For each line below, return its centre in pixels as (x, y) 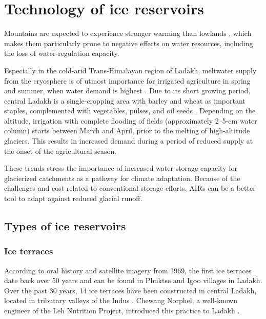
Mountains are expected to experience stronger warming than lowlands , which (128, 33)
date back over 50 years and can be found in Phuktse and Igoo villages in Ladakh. (133, 280)
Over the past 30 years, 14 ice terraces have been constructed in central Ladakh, (130, 290)
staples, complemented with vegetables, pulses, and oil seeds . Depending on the (130, 111)
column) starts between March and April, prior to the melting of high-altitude (127, 131)
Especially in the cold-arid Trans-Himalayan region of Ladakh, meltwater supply (130, 70)
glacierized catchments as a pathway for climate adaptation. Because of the (122, 178)
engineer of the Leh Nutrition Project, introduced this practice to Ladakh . (122, 310)
